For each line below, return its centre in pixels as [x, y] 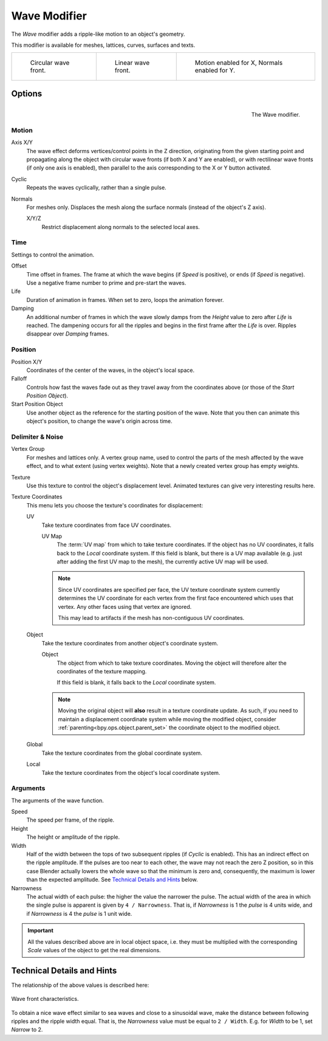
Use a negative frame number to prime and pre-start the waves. [106, 283]
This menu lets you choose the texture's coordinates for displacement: [115, 505]
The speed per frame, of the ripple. [70, 820]
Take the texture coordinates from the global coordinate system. [122, 753]
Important [41, 930]
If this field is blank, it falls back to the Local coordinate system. [136, 682]
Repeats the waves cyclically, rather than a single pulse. [96, 188]
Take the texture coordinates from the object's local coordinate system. [131, 772]
